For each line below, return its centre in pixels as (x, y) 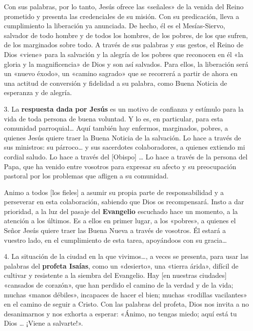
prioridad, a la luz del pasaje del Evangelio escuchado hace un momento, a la (121, 211)
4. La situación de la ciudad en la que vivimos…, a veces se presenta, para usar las (126, 256)
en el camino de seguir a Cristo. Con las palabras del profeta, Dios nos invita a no (126, 304)
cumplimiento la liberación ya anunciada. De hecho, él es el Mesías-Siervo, (115, 26)
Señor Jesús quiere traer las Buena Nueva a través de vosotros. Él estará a (115, 230)
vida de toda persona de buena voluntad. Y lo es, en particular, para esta (114, 118)
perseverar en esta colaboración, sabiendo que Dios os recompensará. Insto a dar (124, 202)
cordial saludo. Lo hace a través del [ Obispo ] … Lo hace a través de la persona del (126, 156)
